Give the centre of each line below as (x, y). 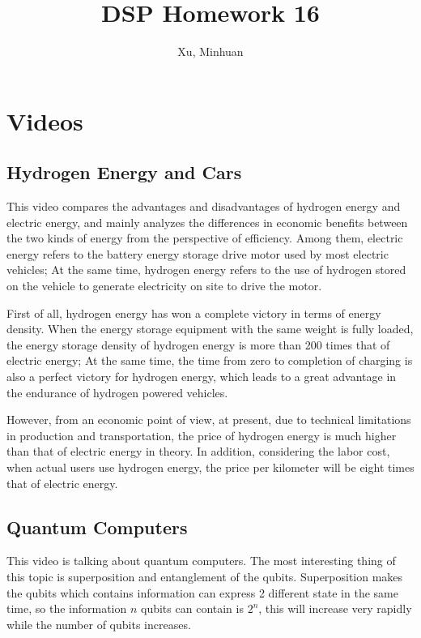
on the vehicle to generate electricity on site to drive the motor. (164, 286)
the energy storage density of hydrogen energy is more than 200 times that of (198, 344)
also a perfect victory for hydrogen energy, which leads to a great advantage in (202, 377)
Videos (45, 120)
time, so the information (67, 608)
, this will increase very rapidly (335, 608)
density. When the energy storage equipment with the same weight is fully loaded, (210, 329)
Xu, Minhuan (210, 51)
